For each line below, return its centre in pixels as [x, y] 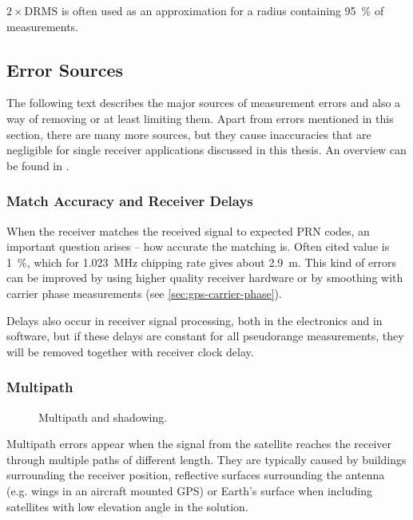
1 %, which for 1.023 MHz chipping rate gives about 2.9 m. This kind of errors [202, 262]
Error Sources [65, 69]
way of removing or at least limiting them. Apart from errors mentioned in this [200, 118]
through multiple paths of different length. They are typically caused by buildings [206, 459]
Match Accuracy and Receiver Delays [130, 201]
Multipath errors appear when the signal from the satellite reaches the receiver [199, 444]
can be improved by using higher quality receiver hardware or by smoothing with [205, 278]
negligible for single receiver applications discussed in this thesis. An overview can [206, 150]
